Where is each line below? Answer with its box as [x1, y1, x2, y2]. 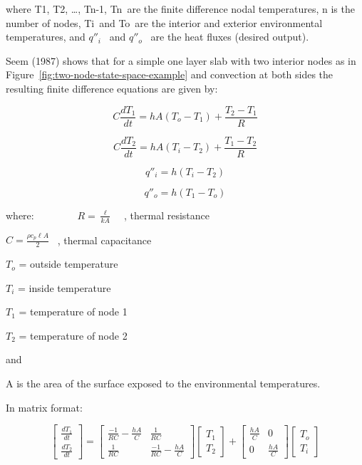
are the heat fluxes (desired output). [150, 29, 309, 44]
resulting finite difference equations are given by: [6, 80, 218, 95]
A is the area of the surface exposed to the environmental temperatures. [6, 376, 321, 391]
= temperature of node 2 [19, 328, 128, 343]
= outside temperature [19, 256, 118, 271]
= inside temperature [18, 280, 111, 295]
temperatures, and [6, 29, 86, 44]
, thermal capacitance [57, 232, 152, 247]
